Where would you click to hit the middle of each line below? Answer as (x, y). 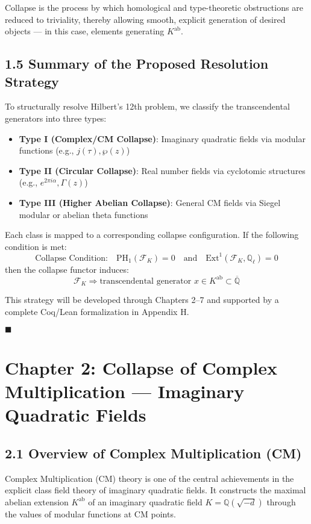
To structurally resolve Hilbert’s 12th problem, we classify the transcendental (147, 106)
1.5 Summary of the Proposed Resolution (137, 64)
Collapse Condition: (71, 258)
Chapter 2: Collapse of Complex (141, 367)
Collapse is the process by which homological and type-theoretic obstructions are (154, 7)
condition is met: (36, 246)
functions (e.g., (46, 150)
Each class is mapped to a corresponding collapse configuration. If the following (152, 235)
